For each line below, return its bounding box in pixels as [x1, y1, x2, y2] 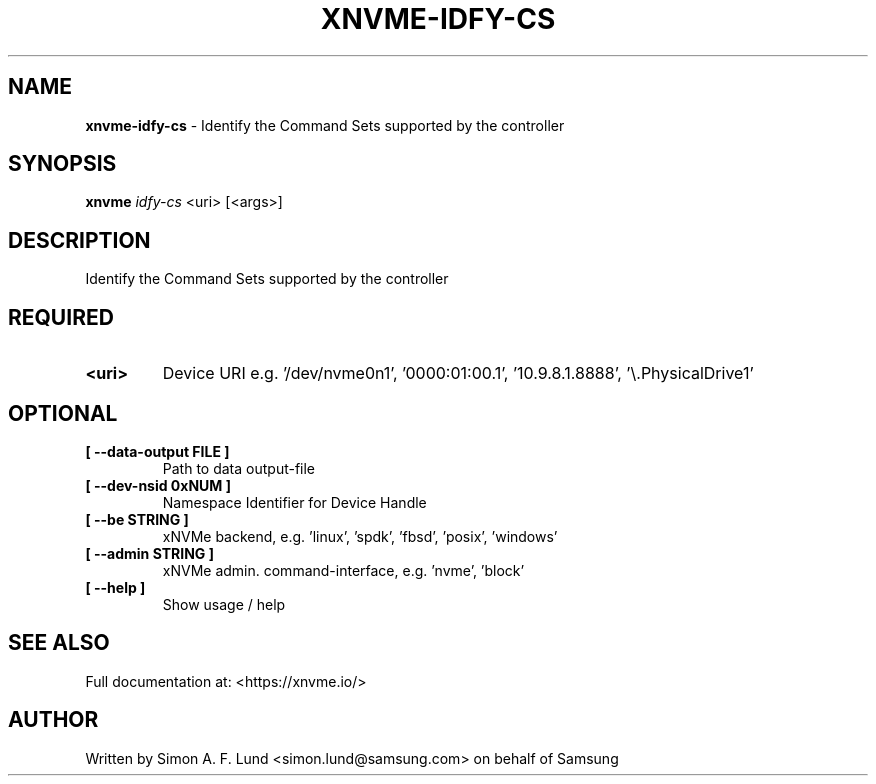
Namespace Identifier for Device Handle [162, 493, 427, 511]
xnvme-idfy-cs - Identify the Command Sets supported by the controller [85, 116, 565, 134]
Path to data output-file [162, 459, 316, 477]
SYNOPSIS [8, 151, 117, 177]
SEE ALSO [8, 630, 110, 656]
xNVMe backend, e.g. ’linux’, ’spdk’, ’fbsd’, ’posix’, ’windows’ [162, 527, 558, 545]
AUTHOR [8, 707, 99, 733]
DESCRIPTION [8, 227, 151, 253]
